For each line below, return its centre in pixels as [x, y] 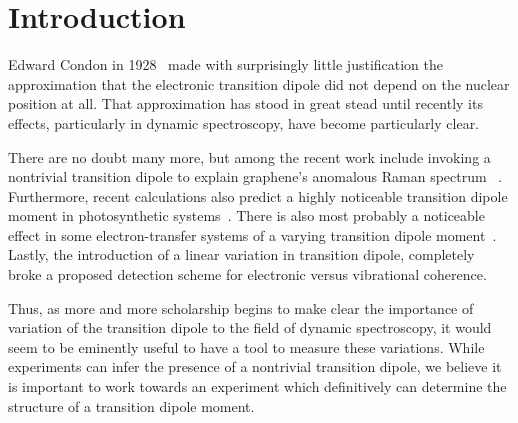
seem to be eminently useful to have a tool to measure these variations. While [246, 346]
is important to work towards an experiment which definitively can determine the [257, 386]
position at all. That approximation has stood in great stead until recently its [245, 103]
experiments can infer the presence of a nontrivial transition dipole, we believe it [255, 366]
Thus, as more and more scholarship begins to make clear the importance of [241, 307]
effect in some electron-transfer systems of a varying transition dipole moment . [252, 234]
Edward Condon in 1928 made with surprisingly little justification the [226, 64]
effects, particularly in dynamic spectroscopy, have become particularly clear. [244, 122]
